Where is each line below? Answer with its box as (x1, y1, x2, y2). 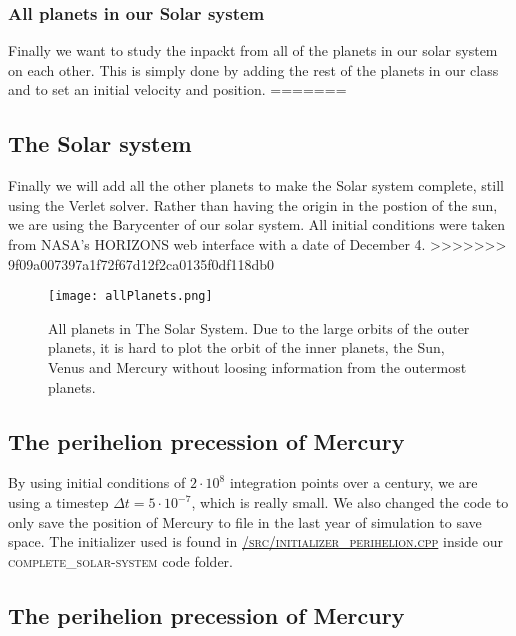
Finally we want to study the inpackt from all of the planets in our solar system (8, 40, 498, 61)
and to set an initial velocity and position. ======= (8, 79, 347, 100)
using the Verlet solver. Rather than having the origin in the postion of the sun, (8, 194, 498, 215)
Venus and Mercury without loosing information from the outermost (48, 357, 467, 378)
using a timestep (8, 492, 109, 512)
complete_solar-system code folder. (8, 550, 234, 571)
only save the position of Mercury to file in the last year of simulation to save (8, 511, 482, 532)
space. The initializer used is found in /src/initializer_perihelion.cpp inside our (8, 531, 504, 552)
